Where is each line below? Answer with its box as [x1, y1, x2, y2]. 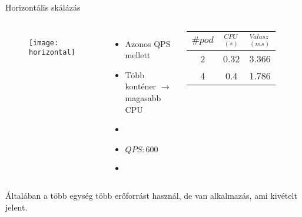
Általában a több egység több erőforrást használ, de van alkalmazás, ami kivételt [5, 189, 297, 202]
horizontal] [29, 48, 75, 57]
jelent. [5, 201, 28, 213]
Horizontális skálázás [5, 1, 81, 13]
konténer [125, 80, 157, 92]
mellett [125, 49, 151, 61]
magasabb [125, 91, 161, 104]
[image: [29, 38, 59, 47]
